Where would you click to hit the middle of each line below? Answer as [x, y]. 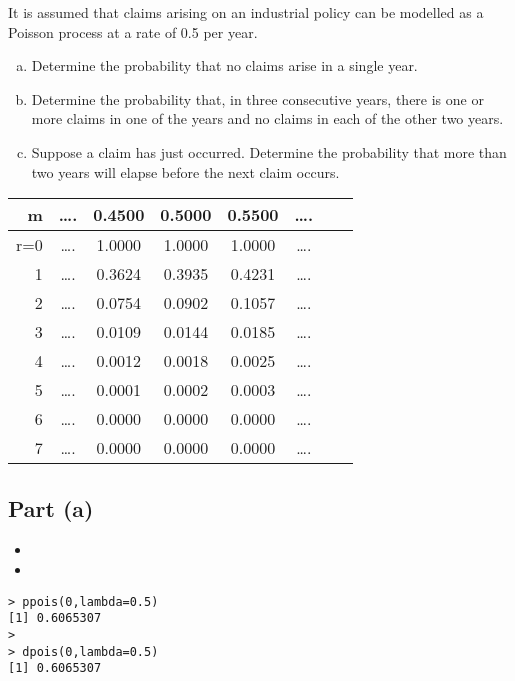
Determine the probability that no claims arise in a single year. [224, 65]
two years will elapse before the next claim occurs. [185, 171]
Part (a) [51, 507]
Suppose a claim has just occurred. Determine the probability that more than [269, 151]
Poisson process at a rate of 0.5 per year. [133, 31]
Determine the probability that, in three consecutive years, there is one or [257, 98]
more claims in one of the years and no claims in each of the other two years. [267, 118]
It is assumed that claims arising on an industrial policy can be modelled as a [246, 12]
